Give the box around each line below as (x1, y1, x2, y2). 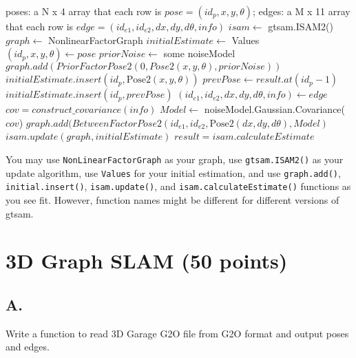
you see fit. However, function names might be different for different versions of (6, 192, 339, 207)
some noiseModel (163, 46, 235, 61)
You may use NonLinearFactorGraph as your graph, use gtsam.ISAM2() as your (6, 151, 344, 166)
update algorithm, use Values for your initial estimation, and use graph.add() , (6, 165, 341, 180)
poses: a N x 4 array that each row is (6, 4, 162, 18)
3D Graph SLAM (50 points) (6, 246, 288, 275)
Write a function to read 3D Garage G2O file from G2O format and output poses (6, 326, 349, 340)
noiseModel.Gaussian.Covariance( (204, 102, 346, 116)
